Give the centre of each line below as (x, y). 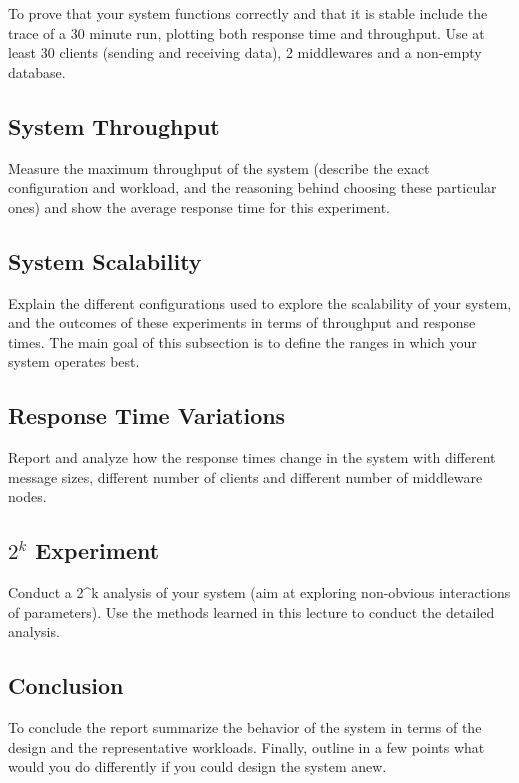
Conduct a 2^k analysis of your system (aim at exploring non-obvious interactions (259, 592)
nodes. (27, 496)
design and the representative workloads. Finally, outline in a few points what (246, 746)
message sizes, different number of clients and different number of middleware (245, 476)
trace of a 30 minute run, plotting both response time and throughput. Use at (246, 32)
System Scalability (105, 260)
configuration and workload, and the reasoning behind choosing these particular (252, 187)
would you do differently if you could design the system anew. (197, 766)
